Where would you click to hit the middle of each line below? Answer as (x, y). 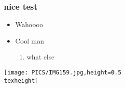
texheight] (21, 81)
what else (41, 57)
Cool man (30, 40)
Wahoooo (29, 24)
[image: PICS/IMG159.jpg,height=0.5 (63, 73)
